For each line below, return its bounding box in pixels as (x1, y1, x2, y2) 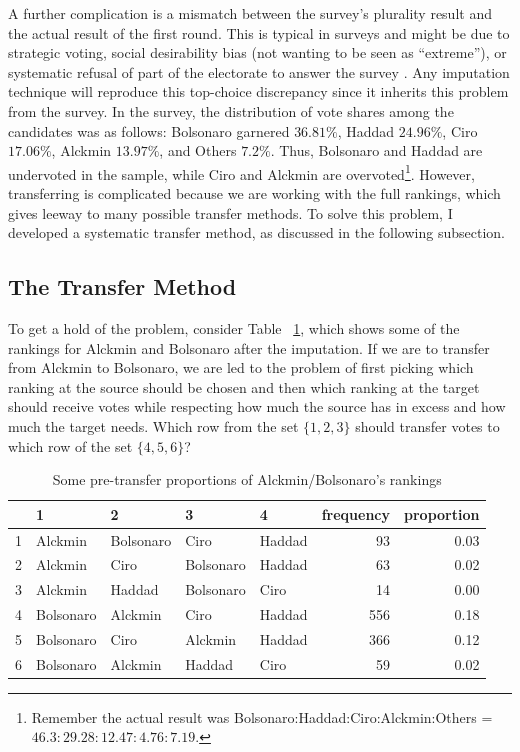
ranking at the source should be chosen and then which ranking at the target (8, 376, 480, 397)
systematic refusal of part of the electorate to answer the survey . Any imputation (8, 61, 510, 82)
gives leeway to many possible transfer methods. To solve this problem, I (8, 202, 453, 223)
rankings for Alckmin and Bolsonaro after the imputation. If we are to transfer (8, 337, 490, 358)
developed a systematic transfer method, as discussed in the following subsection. (8, 222, 505, 243)
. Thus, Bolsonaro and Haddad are (270, 140, 483, 161)
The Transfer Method (8, 271, 237, 302)
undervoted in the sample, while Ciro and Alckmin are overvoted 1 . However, (8, 160, 475, 184)
